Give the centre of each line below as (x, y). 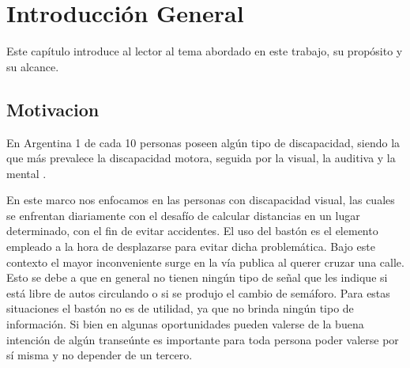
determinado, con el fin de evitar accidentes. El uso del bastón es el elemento (192, 231)
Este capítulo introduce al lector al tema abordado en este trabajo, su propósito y (205, 51)
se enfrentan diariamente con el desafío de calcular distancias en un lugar (183, 215)
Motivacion (53, 109)
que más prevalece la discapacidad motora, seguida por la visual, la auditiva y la (201, 158)
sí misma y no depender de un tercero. (100, 355)
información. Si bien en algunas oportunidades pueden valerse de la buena (185, 324)
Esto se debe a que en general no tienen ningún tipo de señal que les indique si (197, 277)
